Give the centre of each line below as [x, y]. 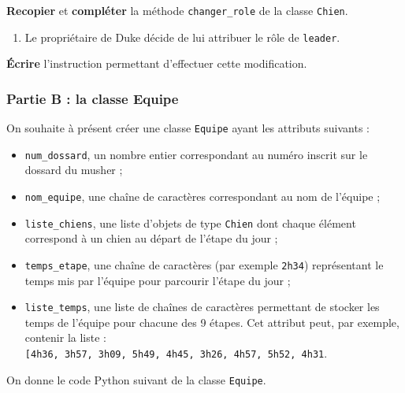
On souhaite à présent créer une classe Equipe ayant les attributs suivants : [188, 128]
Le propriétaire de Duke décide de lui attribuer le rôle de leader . [182, 37]
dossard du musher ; [74, 170]
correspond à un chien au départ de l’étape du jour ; [151, 238]
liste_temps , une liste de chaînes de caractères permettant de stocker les [202, 307]
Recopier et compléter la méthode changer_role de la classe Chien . [177, 10]
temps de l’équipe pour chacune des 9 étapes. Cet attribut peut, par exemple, [212, 322]
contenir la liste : [65, 337]
